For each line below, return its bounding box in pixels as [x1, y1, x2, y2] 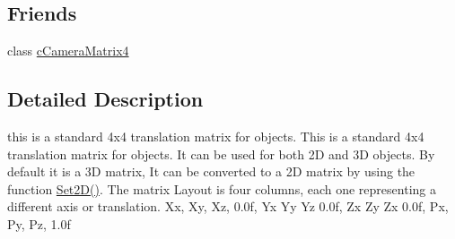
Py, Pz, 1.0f [7, 214, 71, 233]
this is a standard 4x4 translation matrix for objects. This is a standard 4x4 [7, 127, 424, 145]
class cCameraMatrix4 [7, 41, 129, 60]
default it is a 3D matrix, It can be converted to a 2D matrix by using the [7, 162, 416, 181]
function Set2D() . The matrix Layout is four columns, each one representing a [7, 179, 436, 198]
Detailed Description [7, 85, 204, 113]
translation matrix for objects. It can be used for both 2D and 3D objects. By [7, 144, 435, 163]
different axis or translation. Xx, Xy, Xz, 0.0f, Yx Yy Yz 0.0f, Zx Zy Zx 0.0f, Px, [7, 197, 449, 216]
